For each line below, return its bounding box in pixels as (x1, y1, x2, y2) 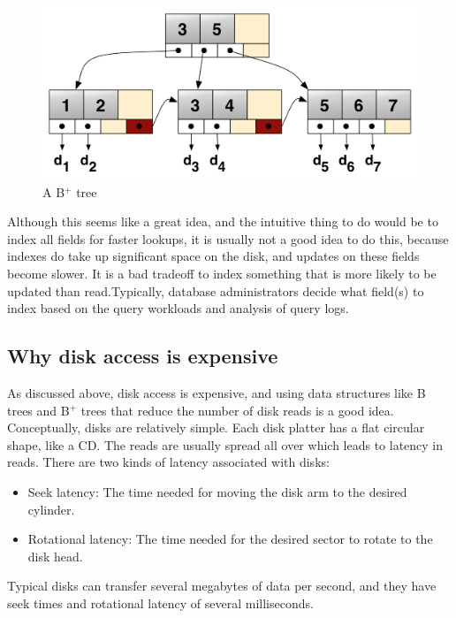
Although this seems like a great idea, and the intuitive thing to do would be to (7, 212, 438, 231)
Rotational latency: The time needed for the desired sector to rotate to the (27, 530, 433, 548)
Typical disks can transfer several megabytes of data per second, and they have (7, 576, 437, 595)
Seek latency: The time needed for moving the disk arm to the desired (27, 482, 407, 500)
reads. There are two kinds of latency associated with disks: (7, 453, 330, 471)
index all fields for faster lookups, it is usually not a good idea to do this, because (7, 229, 449, 248)
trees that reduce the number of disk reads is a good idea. (80, 401, 394, 419)
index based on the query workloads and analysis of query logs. (7, 299, 349, 317)
